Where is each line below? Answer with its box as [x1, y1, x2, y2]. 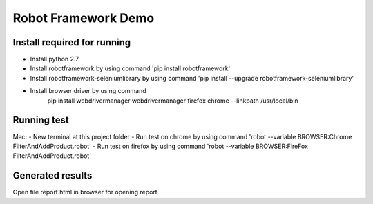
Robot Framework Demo [12, 10, 155, 25]
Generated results [12, 170, 93, 182]
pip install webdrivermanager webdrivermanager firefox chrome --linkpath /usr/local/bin [47, 96, 298, 105]
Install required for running [12, 37, 131, 48]
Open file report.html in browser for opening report [12, 188, 158, 196]
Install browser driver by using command [30, 87, 146, 95]
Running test [12, 114, 69, 126]
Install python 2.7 [30, 55, 79, 63]
